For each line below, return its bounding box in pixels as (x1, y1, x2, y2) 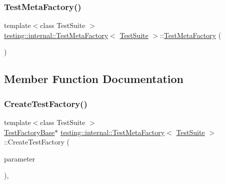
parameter (4, 153, 35, 163)
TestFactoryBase (4, 126, 55, 137)
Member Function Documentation (4, 71, 184, 86)
